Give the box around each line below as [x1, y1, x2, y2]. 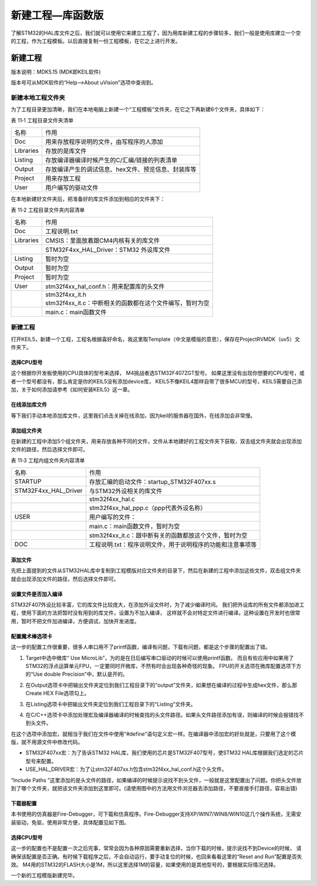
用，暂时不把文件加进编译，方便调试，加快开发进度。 [11, 617, 140, 625]
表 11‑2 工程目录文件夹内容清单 [11, 206, 85, 213]
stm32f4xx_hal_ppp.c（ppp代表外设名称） [89, 504, 207, 512]
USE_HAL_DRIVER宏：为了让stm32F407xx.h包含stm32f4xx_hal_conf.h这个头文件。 [25, 766, 227, 773]
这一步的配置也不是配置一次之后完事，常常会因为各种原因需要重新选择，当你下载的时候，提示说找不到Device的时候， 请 [11, 845, 302, 852]
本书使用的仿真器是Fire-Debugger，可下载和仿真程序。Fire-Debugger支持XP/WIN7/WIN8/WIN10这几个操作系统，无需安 [11, 811, 302, 818]
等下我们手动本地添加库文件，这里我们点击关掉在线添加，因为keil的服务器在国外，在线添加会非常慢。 [11, 412, 256, 419]
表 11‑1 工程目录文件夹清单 [11, 116, 73, 123]
